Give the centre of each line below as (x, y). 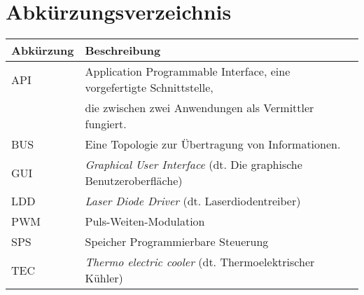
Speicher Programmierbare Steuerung (177, 242)
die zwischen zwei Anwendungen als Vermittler (199, 108)
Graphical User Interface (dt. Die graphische (194, 165)
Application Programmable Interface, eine (188, 71)
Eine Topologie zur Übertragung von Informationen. (213, 144)
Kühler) (104, 278)
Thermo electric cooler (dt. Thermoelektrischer (200, 262)
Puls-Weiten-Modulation (145, 221)
